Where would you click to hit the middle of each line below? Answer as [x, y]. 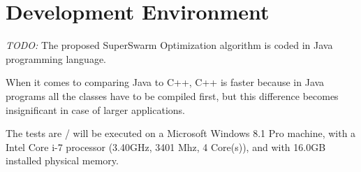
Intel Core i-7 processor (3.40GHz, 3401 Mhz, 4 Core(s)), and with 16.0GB [166, 146]
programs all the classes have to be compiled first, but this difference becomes [172, 95]
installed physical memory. [62, 160]
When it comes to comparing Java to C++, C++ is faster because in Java [165, 82]
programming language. [56, 58]
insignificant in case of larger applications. [95, 109]
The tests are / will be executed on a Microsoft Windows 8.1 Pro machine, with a [181, 133]
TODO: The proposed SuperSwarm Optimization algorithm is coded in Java [169, 45]
